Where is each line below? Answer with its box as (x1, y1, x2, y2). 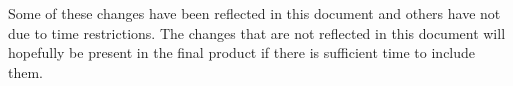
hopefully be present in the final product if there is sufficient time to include (8, 42, 476, 63)
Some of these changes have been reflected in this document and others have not (8, 3, 501, 23)
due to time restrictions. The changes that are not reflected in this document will (8, 22, 506, 43)
